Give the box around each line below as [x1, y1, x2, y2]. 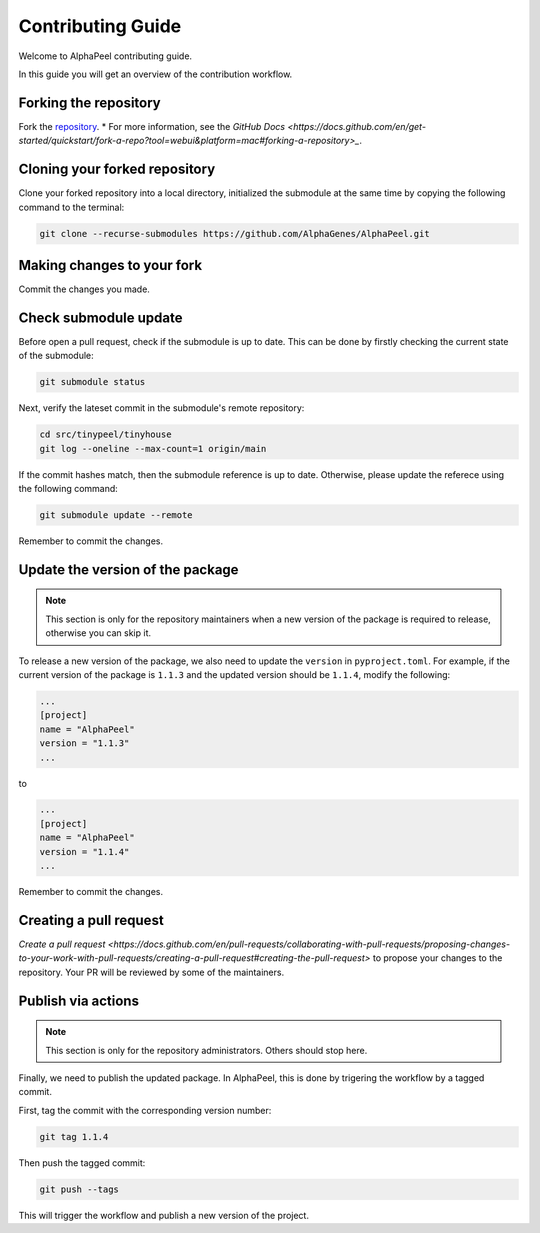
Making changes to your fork [18, 256, 203, 274]
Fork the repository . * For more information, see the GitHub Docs [18, 120, 285, 132]
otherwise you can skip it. [45, 627, 152, 639]
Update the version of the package [18, 561, 239, 578]
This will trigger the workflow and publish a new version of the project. [18, 1209, 310, 1221]
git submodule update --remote [39, 510, 194, 521]
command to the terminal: [18, 201, 125, 213]
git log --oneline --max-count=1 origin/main [39, 443, 267, 454]
